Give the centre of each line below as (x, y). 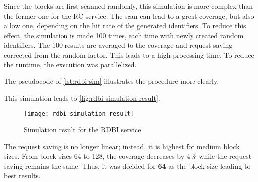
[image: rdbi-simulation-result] (79, 114)
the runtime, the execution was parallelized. (70, 64)
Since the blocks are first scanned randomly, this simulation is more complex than (129, 6)
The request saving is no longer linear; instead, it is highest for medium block (122, 146)
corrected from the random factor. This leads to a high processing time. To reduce (129, 54)
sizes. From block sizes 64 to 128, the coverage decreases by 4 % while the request (128, 156)
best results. (22, 175)
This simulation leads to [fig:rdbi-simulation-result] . (82, 97)
